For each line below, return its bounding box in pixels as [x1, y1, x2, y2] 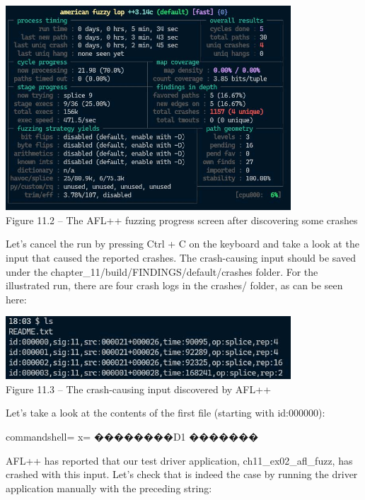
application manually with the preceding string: [6, 480, 212, 495]
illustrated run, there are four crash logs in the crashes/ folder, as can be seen [6, 278, 343, 293]
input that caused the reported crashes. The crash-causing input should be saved [6, 250, 356, 265]
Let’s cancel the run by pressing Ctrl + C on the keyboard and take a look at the [6, 236, 359, 251]
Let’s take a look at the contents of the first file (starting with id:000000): [6, 405, 325, 420]
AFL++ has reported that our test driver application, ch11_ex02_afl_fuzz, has [6, 453, 353, 467]
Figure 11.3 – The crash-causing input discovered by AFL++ [6, 381, 272, 396]
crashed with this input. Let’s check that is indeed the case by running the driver [6, 467, 358, 482]
